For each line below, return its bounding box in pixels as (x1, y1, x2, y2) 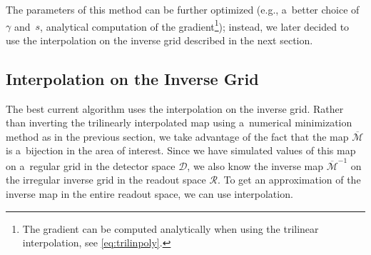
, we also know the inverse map (187, 158, 324, 173)
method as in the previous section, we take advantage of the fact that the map (6, 129, 349, 144)
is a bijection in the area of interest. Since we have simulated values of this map (6, 143, 356, 158)
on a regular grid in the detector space (6, 158, 176, 173)
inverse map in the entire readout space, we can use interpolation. (6, 186, 293, 201)
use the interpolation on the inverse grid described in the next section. (6, 32, 313, 47)
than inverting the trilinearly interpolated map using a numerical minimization (6, 115, 352, 130)
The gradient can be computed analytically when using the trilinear (22, 221, 319, 236)
